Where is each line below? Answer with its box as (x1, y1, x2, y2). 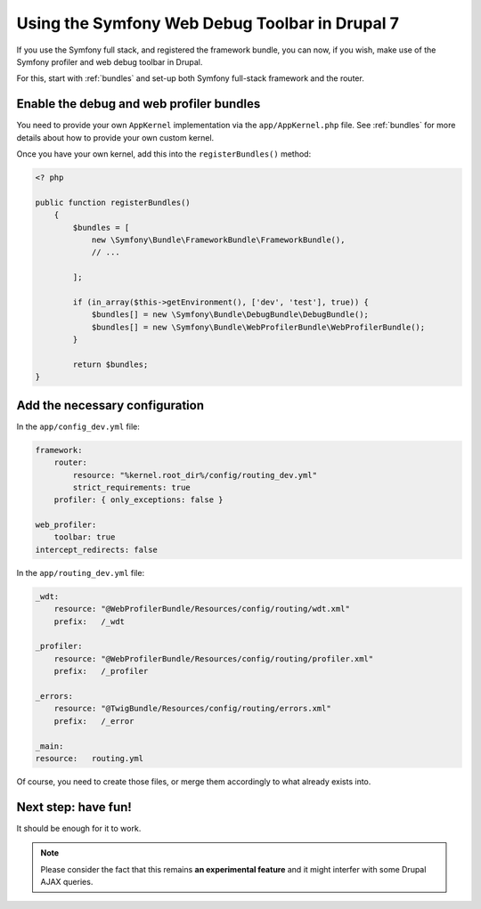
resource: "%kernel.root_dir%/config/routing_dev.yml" (72, 470, 318, 480)
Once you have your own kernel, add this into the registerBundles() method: (16, 149, 312, 159)
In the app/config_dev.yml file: (16, 421, 140, 432)
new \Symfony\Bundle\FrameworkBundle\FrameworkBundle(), (91, 234, 346, 245)
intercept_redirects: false (35, 544, 158, 555)
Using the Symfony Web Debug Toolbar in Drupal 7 (16, 13, 400, 33)
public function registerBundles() (35, 197, 191, 207)
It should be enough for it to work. (16, 823, 142, 833)
